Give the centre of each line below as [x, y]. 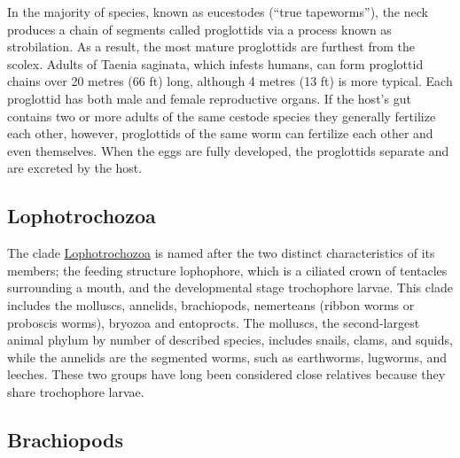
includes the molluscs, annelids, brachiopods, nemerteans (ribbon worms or [211, 304]
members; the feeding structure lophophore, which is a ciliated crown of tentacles [227, 270]
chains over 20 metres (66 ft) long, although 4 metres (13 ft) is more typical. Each [230, 81]
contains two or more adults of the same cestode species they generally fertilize [222, 116]
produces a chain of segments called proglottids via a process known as [199, 29]
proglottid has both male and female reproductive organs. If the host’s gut [209, 98]
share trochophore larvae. [76, 391]
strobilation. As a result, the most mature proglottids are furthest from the [211, 47]
